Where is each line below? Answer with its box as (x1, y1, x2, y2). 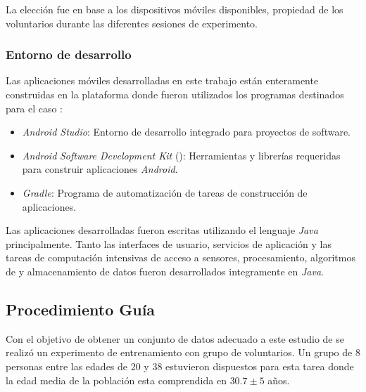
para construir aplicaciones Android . (22, 162, 178, 176)
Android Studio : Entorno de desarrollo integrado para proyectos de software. (22, 124, 351, 139)
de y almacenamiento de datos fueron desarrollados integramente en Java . (6, 263, 324, 278)
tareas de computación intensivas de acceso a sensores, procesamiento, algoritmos (6, 250, 355, 265)
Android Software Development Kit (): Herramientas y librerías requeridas (22, 148, 341, 162)
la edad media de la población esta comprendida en (6, 372, 227, 387)
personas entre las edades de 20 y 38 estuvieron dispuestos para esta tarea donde (6, 358, 354, 373)
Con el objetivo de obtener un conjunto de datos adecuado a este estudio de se (6, 331, 344, 346)
